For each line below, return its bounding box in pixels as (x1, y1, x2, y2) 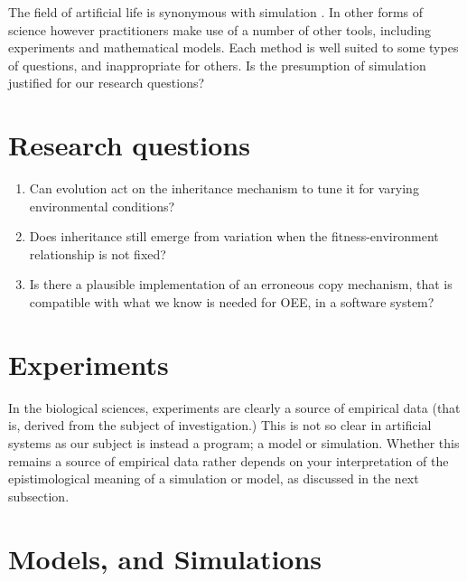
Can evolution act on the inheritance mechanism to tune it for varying (29, 179, 419, 198)
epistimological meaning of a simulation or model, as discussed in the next (8, 469, 419, 488)
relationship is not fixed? (29, 244, 166, 263)
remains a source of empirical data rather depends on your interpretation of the (8, 451, 449, 470)
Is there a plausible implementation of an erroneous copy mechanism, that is (29, 275, 453, 294)
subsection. (8, 486, 70, 505)
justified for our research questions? (8, 73, 205, 92)
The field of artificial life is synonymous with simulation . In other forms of (8, 3, 424, 21)
